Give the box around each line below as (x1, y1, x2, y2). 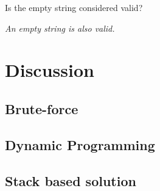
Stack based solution (5, 171, 136, 190)
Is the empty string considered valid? (5, 1, 143, 13)
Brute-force (5, 99, 78, 118)
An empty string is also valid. (5, 21, 115, 34)
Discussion (5, 57, 94, 82)
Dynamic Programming (5, 135, 155, 154)
